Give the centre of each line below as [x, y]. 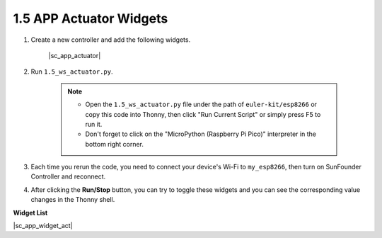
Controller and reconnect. [68, 176]
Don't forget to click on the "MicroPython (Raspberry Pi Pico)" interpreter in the [201, 134]
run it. [94, 124]
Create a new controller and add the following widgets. [111, 40]
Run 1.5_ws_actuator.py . [72, 72]
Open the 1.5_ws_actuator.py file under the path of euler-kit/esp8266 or [201, 104]
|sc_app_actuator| [75, 55]
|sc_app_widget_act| [43, 226]
